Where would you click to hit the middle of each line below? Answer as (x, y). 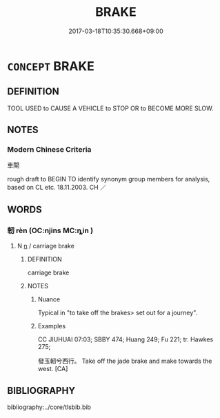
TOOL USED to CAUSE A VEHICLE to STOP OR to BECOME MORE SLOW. (110, 108)
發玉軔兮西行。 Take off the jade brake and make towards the (125, 361)
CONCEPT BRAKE (51, 66)
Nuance (49, 299)
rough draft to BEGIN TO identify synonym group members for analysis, (109, 179)
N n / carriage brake (46, 246)
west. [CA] (53, 369)
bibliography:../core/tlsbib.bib (49, 407)
